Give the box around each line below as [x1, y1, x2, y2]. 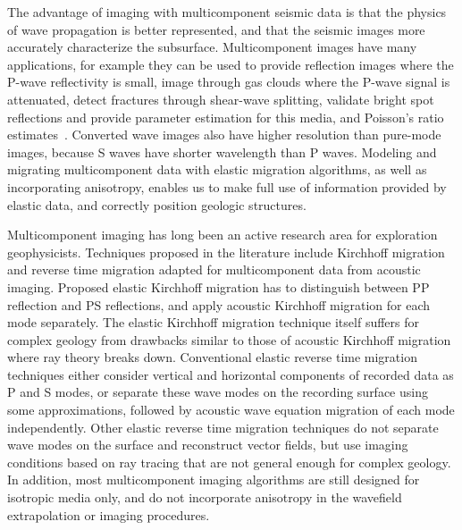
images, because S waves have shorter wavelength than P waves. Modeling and [7, 142, 437, 161]
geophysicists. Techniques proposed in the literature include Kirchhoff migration [7, 242, 445, 261]
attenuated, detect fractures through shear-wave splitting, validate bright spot [7, 89, 434, 108]
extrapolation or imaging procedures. [7, 505, 210, 524]
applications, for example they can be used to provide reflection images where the [7, 55, 454, 73]
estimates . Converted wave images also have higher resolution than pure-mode [7, 125, 441, 144]
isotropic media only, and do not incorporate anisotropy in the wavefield [7, 488, 402, 507]
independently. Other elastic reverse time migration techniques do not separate [7, 417, 439, 436]
